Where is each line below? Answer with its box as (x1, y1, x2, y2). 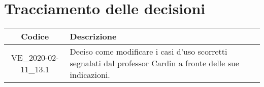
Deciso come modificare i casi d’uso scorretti (70, 46, 227, 58)
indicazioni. (70, 69, 110, 81)
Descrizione (70, 30, 117, 42)
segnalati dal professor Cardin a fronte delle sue (70, 57, 239, 69)
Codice (21, 30, 49, 42)
